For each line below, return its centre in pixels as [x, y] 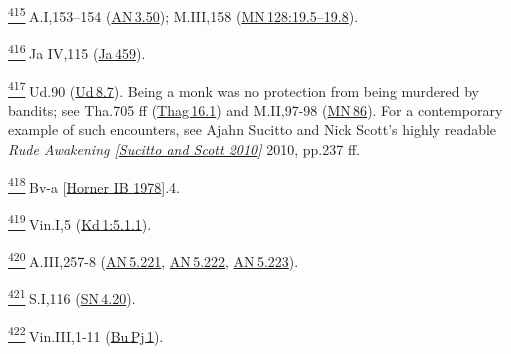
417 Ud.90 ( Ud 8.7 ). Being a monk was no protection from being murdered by [244, 89]
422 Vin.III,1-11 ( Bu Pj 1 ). [86, 334]
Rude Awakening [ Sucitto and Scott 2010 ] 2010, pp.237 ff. [184, 148]
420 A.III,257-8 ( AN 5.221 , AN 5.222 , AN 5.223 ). [153, 259]
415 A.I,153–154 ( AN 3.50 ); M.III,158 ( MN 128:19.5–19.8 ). [183, 14]
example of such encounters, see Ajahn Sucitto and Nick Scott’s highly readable [252, 129]
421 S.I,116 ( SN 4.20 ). [72, 296]
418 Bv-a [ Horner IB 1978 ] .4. [94, 185]
